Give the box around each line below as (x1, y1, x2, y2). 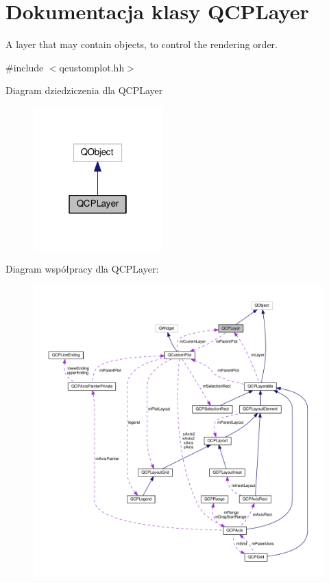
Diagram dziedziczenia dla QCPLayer (5, 83, 163, 98)
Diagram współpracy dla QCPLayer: (5, 262, 159, 276)
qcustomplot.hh (59, 60, 125, 74)
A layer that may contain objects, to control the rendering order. (5, 37, 278, 52)
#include (5, 60, 44, 74)
